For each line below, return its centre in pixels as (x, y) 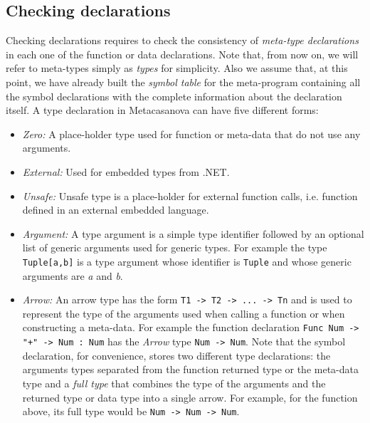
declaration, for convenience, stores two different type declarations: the (176, 355)
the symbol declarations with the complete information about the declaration (174, 96)
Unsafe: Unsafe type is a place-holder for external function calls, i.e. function (190, 195)
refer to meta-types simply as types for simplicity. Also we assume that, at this (177, 68)
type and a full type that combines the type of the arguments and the (174, 383)
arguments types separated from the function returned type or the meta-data (190, 369)
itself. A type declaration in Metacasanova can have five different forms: (162, 110)
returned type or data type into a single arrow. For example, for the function (190, 397)
